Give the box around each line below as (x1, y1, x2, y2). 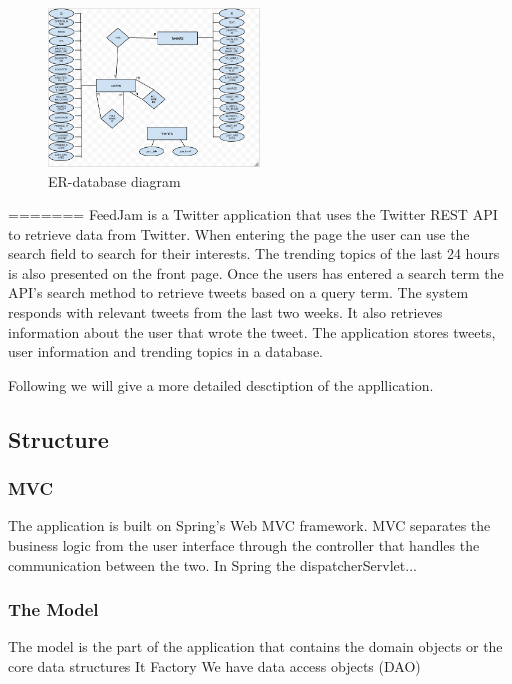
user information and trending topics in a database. (8, 341, 323, 362)
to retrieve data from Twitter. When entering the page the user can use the (8, 223, 470, 244)
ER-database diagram (48, 170, 181, 191)
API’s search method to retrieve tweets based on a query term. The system (8, 282, 469, 303)
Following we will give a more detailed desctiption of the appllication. (8, 374, 434, 395)
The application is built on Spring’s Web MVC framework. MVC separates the (8, 515, 491, 536)
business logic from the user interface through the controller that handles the (8, 535, 480, 556)
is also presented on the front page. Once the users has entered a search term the (8, 262, 504, 283)
